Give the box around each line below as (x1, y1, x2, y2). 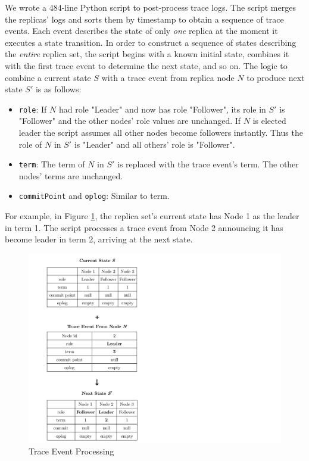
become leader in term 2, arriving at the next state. (5, 233, 193, 245)
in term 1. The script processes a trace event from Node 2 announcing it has (5, 221, 283, 233)
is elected (252, 114, 286, 127)
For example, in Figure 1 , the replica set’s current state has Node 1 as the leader (5, 210, 299, 222)
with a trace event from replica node (101, 71, 235, 83)
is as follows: (35, 83, 82, 95)
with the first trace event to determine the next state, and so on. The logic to (5, 59, 288, 71)
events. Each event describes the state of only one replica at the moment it (5, 24, 278, 37)
